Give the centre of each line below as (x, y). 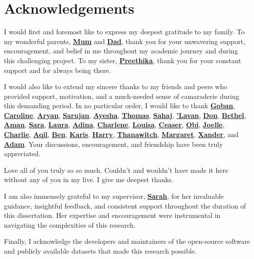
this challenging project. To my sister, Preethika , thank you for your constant (123, 60)
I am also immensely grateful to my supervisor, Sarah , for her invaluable (114, 196)
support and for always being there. (58, 70)
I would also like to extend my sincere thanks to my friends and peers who (116, 86)
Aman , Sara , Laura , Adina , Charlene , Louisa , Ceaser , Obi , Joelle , (114, 125)
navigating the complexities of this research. (70, 224)
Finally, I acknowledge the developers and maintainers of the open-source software (127, 241)
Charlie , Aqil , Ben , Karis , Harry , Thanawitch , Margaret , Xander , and (121, 134)
